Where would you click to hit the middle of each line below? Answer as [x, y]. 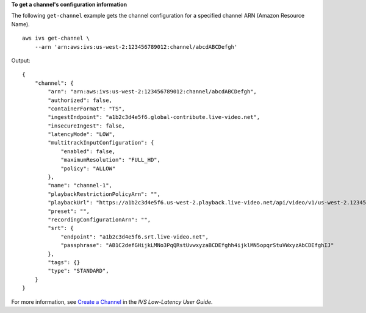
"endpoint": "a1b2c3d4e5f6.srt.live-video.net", [135, 237]
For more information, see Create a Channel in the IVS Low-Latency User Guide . [112, 301]
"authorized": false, [80, 100]
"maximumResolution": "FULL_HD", [111, 160]
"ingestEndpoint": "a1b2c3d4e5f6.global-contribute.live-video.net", [154, 117]
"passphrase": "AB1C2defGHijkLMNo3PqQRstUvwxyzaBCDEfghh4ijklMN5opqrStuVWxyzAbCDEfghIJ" [197, 245]
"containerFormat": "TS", [86, 109]
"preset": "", [69, 211]
